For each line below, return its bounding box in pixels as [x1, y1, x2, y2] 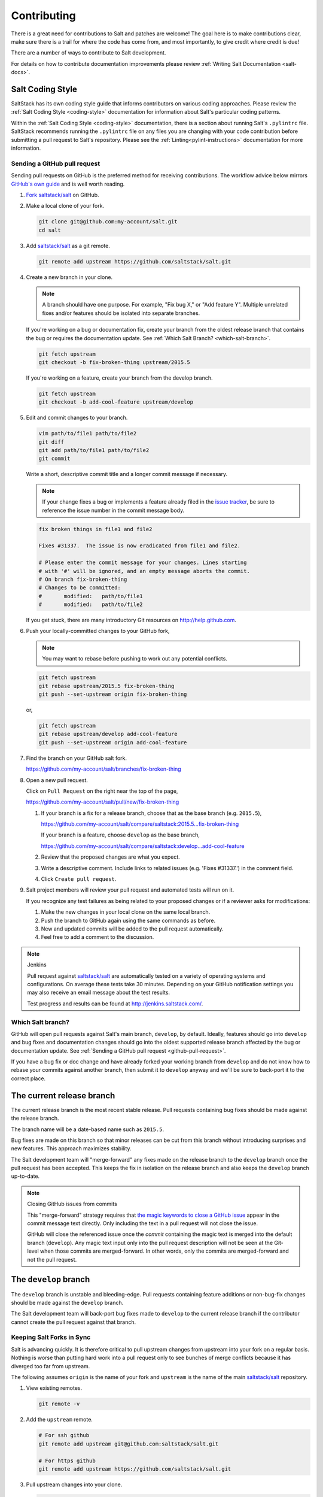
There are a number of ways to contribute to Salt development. [11, 49, 166, 56]
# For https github [38, 1457, 96, 1464]
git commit [38, 455, 71, 462]
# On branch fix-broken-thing [38, 575, 127, 583]
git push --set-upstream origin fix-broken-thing [38, 691, 187, 698]
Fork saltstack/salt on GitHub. [26, 191, 99, 198]
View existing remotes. [26, 1384, 83, 1392]
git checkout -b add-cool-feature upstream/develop [38, 399, 194, 405]
